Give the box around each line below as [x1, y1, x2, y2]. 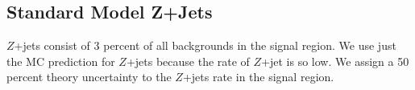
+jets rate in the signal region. [182, 68, 334, 85]
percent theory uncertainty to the [6, 68, 172, 85]
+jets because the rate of [126, 52, 250, 69]
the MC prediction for [6, 52, 115, 69]
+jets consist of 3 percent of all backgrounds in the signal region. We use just [14, 37, 396, 54]
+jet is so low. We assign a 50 [261, 52, 409, 69]
